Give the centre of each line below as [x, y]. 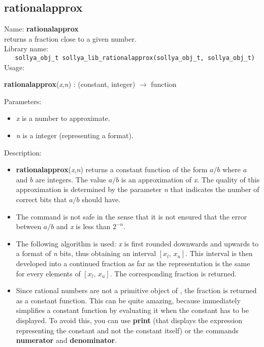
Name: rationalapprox [41, 29]
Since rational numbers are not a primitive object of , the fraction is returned [136, 290]
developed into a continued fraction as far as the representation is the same [133, 263]
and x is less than [83, 226]
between [29, 226]
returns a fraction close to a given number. [70, 38]
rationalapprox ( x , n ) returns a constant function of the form [112, 169]
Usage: [14, 67]
